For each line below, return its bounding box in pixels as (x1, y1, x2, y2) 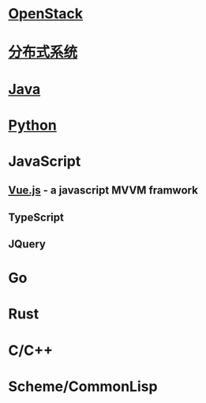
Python (8, 116, 57, 134)
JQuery (8, 238, 46, 251)
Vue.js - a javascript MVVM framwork (8, 183, 199, 198)
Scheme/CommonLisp (8, 377, 158, 395)
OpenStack (8, 5, 84, 23)
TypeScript (8, 210, 65, 224)
